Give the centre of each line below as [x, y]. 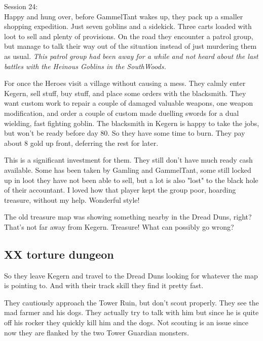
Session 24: [21, 6]
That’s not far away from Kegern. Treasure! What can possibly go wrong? [119, 226]
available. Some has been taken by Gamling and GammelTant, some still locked [128, 169]
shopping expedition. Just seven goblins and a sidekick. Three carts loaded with [128, 26]
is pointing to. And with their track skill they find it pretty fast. [104, 285]
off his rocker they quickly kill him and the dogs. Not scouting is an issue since [126, 322]
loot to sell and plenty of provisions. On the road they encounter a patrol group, [129, 36]
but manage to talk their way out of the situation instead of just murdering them [130, 46]
